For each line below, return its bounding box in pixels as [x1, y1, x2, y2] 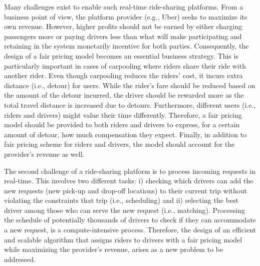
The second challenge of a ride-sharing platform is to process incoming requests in [4, 165, 255, 176]
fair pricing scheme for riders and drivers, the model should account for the [4, 139, 235, 149]
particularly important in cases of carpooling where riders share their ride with [4, 60, 246, 71]
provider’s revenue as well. [4, 148, 85, 159]
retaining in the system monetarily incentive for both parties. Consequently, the [4, 41, 249, 51]
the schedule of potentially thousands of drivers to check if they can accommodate [4, 214, 256, 225]
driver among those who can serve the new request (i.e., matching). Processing [4, 204, 245, 215]
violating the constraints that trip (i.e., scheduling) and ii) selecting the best [4, 195, 238, 205]
